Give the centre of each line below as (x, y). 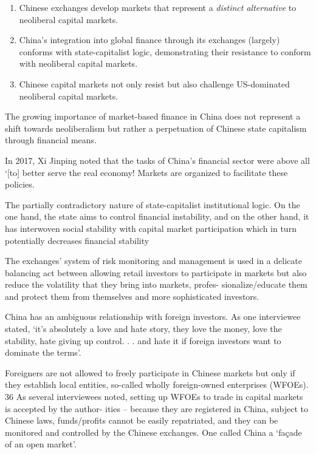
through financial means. (51, 140)
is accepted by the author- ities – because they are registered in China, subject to (157, 408)
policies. (20, 184)
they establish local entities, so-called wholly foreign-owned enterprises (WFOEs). (157, 385)
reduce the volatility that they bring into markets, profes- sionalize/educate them (156, 284)
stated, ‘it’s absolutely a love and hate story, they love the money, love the (143, 329)
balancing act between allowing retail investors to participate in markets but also (156, 272)
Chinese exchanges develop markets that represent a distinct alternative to (158, 7)
